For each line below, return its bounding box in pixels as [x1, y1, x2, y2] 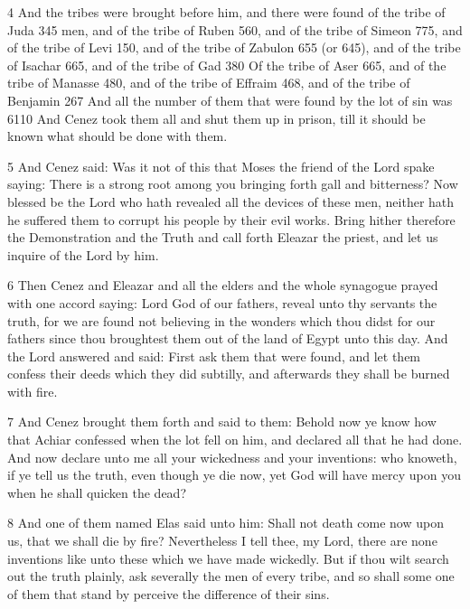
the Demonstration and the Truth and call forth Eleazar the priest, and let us [7, 228, 438, 247]
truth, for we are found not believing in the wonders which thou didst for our [7, 311, 436, 330]
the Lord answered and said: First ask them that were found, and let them [7, 346, 421, 365]
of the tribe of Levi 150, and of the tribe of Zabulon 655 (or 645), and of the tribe [7, 38, 461, 57]
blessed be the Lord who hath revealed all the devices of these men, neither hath [7, 192, 455, 211]
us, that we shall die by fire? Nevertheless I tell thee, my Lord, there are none [7, 531, 437, 550]
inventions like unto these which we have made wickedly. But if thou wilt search [7, 548, 449, 567]
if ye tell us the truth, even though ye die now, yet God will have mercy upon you [7, 465, 461, 484]
